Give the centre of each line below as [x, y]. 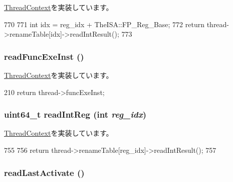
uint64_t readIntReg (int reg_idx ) [75, 114]
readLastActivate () [44, 172]
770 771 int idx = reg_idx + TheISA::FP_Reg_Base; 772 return [104, 24]
